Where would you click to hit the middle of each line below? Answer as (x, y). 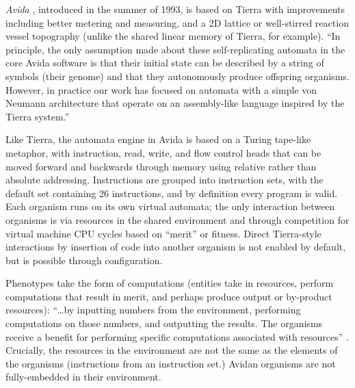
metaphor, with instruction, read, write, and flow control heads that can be (163, 152)
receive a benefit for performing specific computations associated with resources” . (177, 336)
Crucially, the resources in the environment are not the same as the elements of (172, 350)
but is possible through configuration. (84, 260)
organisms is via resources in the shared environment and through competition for (177, 219)
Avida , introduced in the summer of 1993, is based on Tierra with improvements (175, 9)
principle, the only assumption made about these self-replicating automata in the (175, 49)
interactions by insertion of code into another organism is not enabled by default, (176, 247)
